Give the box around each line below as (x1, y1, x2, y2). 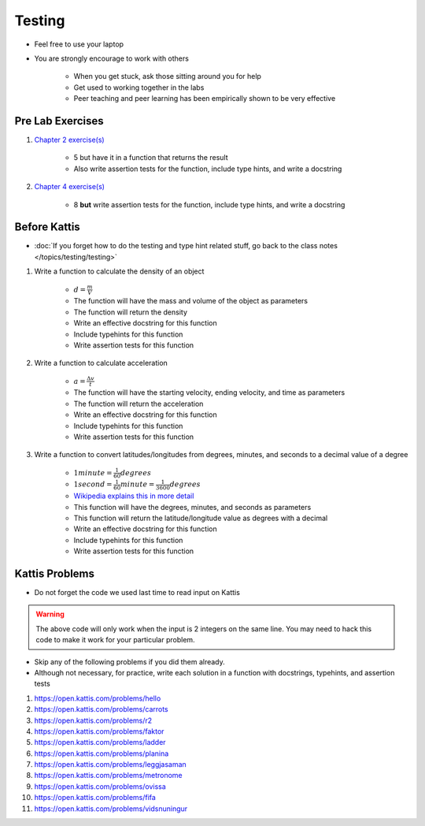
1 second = (73, 480, 113, 489)
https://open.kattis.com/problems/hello (34, 694, 161, 703)
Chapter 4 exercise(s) (34, 182, 105, 192)
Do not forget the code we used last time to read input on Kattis (34, 588, 240, 597)
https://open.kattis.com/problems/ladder (34, 738, 166, 747)
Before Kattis (14, 221, 80, 234)
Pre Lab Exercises (14, 114, 104, 128)
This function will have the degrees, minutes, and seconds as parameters (73, 502, 312, 512)
